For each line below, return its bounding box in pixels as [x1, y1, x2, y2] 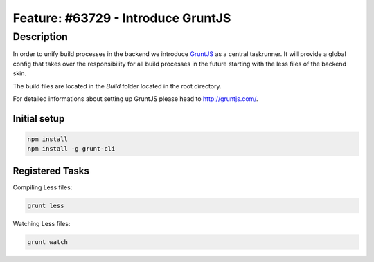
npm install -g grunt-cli [27, 145, 116, 153]
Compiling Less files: [12, 183, 73, 191]
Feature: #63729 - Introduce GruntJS [12, 10, 231, 26]
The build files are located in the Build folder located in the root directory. [12, 82, 222, 90]
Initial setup [12, 113, 65, 124]
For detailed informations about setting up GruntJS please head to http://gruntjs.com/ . [12, 94, 259, 103]
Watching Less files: [12, 219, 71, 227]
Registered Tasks [12, 165, 89, 176]
